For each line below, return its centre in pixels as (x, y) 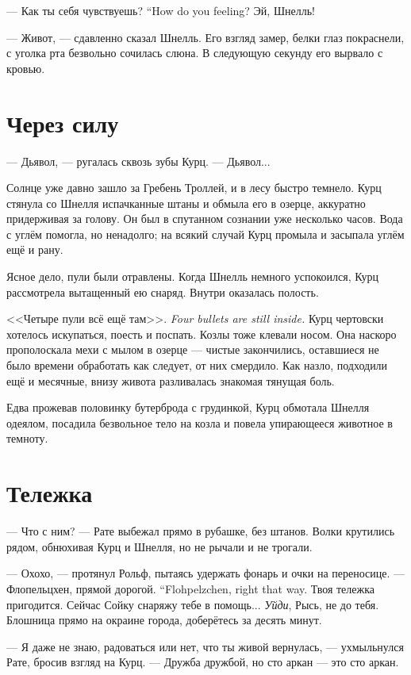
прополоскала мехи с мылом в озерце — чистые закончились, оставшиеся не (193, 349)
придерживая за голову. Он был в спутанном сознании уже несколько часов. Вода (205, 219)
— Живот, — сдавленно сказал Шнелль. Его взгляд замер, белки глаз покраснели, (205, 37)
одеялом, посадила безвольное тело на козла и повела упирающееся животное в (200, 422)
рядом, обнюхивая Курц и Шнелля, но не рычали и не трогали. (159, 546)
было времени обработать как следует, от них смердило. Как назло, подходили (197, 365)
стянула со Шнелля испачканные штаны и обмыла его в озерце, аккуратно (186, 203)
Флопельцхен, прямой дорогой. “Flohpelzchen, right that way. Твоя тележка (190, 588)
